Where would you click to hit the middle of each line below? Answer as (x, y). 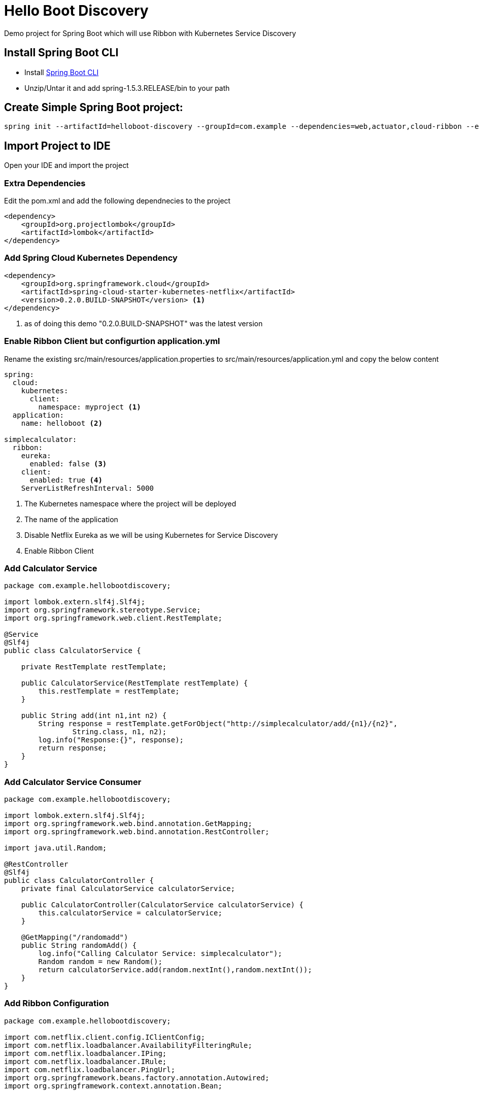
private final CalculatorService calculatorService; (128, 889)
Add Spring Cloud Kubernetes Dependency (91, 258)
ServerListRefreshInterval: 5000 (88, 488)
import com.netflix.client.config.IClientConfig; (105, 1037)
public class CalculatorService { (73, 651)
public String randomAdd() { (79, 946)
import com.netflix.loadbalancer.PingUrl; (90, 1069)
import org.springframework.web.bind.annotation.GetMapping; (128, 824)
